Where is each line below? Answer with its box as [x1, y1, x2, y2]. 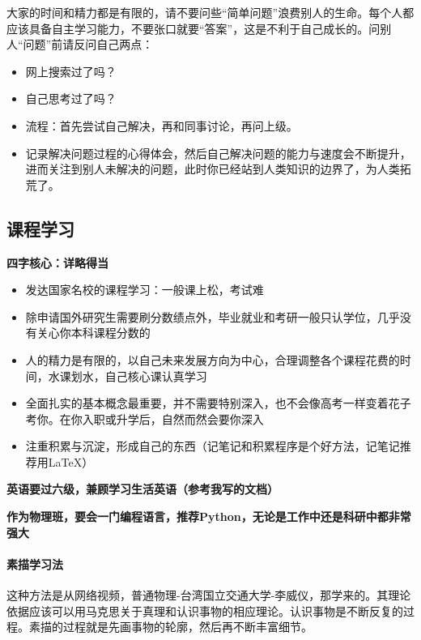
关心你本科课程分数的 [36, 324, 151, 341]
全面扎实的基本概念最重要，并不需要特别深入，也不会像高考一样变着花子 [25, 395, 411, 412]
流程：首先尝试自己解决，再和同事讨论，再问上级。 [25, 117, 298, 134]
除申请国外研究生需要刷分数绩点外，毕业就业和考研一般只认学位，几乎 [25, 308, 400, 325]
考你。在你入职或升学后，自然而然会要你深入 [25, 410, 264, 427]
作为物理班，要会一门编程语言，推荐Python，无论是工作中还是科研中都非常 [6, 508, 411, 525]
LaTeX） [48, 453, 94, 470]
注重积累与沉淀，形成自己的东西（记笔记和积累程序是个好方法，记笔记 [25, 437, 400, 454]
